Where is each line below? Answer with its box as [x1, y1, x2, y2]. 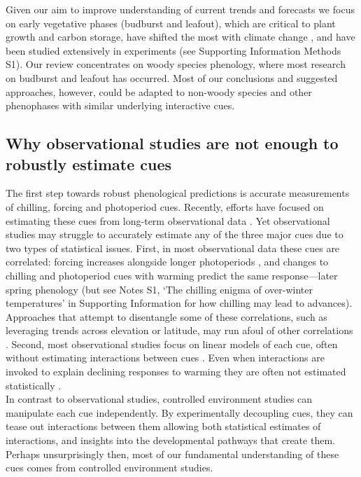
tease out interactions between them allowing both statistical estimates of [6, 419, 321, 434]
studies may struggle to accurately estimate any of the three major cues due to [6, 227, 344, 242]
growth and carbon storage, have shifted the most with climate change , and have [6, 29, 355, 44]
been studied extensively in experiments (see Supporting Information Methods [6, 43, 341, 57]
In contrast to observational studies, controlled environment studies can [6, 392, 313, 406]
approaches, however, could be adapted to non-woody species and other [6, 84, 312, 99]
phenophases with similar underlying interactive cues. [6, 98, 235, 113]
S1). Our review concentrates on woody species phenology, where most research [6, 57, 346, 71]
